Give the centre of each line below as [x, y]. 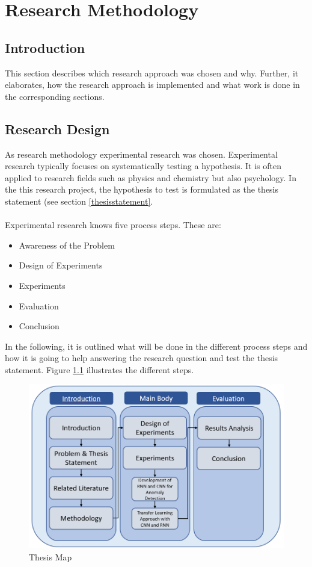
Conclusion [39, 326]
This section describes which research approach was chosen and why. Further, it [152, 73]
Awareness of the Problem [67, 245]
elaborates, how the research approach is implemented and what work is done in [152, 85]
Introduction [45, 47]
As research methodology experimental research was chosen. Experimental [141, 154]
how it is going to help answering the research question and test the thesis [142, 358]
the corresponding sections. [55, 96]
